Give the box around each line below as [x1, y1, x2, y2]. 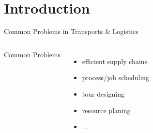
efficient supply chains [82, 56, 148, 66]
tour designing [82, 88, 125, 99]
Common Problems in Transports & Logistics [4, 26, 138, 36]
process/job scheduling [82, 72, 150, 83]
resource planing [82, 105, 131, 115]
